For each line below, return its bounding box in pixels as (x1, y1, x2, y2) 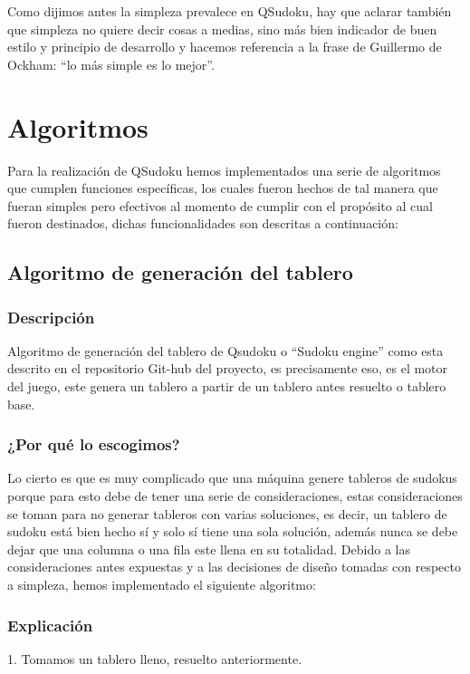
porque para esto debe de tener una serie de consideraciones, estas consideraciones (7, 486, 463, 505)
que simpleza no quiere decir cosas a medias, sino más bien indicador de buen (7, 19, 437, 38)
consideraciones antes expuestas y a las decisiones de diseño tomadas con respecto (7, 557, 461, 576)
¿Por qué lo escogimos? (7, 433, 180, 456)
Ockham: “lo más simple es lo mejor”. (7, 54, 215, 73)
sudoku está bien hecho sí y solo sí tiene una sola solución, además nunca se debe (7, 522, 458, 541)
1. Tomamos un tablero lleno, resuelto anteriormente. (7, 649, 302, 668)
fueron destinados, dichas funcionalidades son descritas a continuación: (7, 214, 398, 233)
